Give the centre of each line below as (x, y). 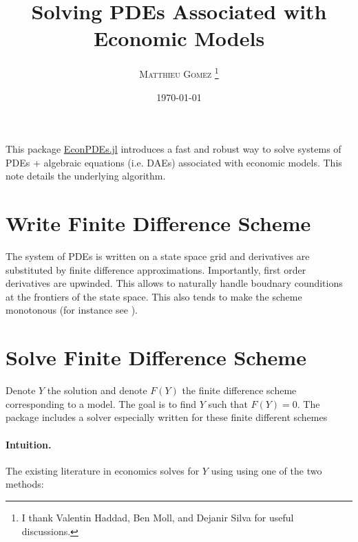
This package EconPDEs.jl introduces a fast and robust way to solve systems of (173, 149)
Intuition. (29, 444)
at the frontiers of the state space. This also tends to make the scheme (154, 296)
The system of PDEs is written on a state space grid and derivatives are (158, 256)
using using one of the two (266, 470)
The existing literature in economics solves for (103, 470)
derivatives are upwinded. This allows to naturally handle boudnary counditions (174, 283)
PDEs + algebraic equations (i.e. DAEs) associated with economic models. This (174, 162)
